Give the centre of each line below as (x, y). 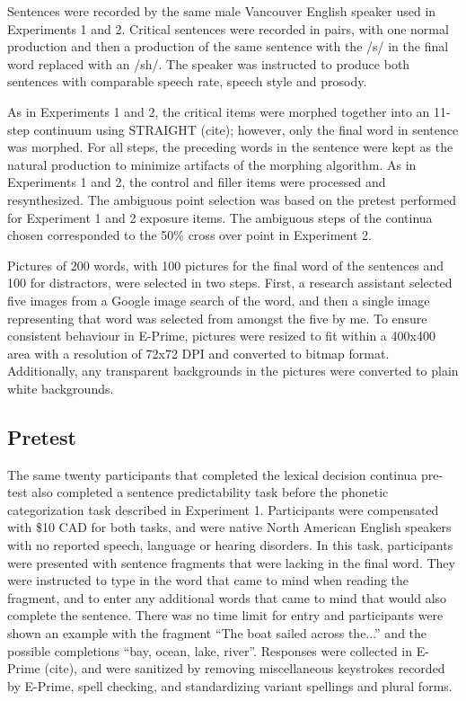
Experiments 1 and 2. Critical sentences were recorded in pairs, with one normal (228, 28)
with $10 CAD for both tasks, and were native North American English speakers (229, 527)
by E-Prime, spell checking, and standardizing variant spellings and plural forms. (230, 685)
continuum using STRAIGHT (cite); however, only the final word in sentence (246, 129)
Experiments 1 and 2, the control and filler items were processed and (197, 182)
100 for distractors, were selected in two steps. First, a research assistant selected (230, 283)
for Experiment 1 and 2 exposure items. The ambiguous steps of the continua (220, 217)
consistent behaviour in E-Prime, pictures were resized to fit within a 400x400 (221, 336)
